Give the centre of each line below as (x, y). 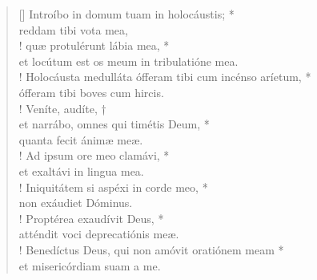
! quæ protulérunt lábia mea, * (94, 45)
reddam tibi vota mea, (73, 29)
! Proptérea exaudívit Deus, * (91, 218)
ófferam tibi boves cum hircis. (91, 92)
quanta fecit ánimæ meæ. (81, 139)
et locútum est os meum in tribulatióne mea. (128, 61)
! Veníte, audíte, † (62, 108)
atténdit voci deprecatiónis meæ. (99, 234)
